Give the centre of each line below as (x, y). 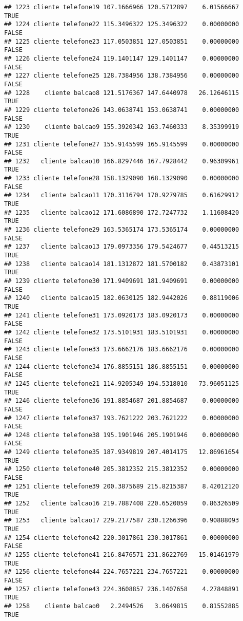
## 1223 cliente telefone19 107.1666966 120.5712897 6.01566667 (122, 7)
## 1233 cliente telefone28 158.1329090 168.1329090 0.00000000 (122, 178)
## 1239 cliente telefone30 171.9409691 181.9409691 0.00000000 (122, 281)
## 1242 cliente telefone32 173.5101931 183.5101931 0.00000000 (122, 332)
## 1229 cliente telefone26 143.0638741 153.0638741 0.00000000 (122, 110)
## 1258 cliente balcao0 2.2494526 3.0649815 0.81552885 (122, 606)
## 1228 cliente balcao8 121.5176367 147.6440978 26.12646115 (122, 93)
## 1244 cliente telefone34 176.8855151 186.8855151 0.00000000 (122, 366)
